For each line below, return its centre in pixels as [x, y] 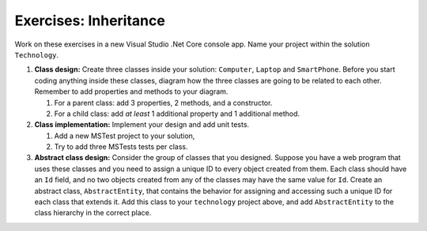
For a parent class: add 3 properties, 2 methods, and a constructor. [163, 102]
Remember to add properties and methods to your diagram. [131, 91]
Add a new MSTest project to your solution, [125, 136]
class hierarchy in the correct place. [93, 213]
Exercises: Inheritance [90, 20]
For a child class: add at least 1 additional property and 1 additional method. [177, 114]
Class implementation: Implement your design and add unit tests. [142, 125]
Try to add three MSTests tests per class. [121, 147]
